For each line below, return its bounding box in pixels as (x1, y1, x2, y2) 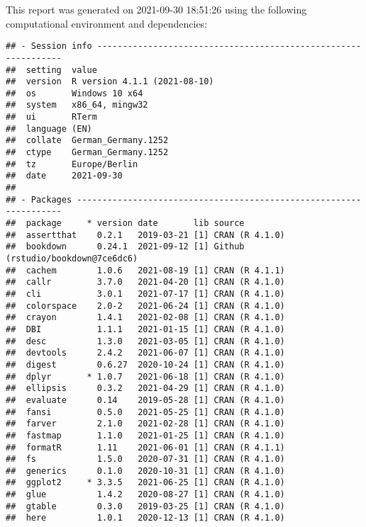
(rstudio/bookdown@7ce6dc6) (6, 254, 138, 263)
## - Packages (6, 194, 72, 205)
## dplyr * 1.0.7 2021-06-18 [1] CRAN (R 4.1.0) (6, 371, 285, 382)
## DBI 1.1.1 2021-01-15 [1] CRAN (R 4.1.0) (6, 324, 285, 334)
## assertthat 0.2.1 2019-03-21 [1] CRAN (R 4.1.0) (6, 229, 285, 240)
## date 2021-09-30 (6, 171, 123, 181)
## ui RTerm (6, 112, 97, 123)
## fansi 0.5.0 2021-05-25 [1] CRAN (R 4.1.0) (6, 407, 285, 417)
